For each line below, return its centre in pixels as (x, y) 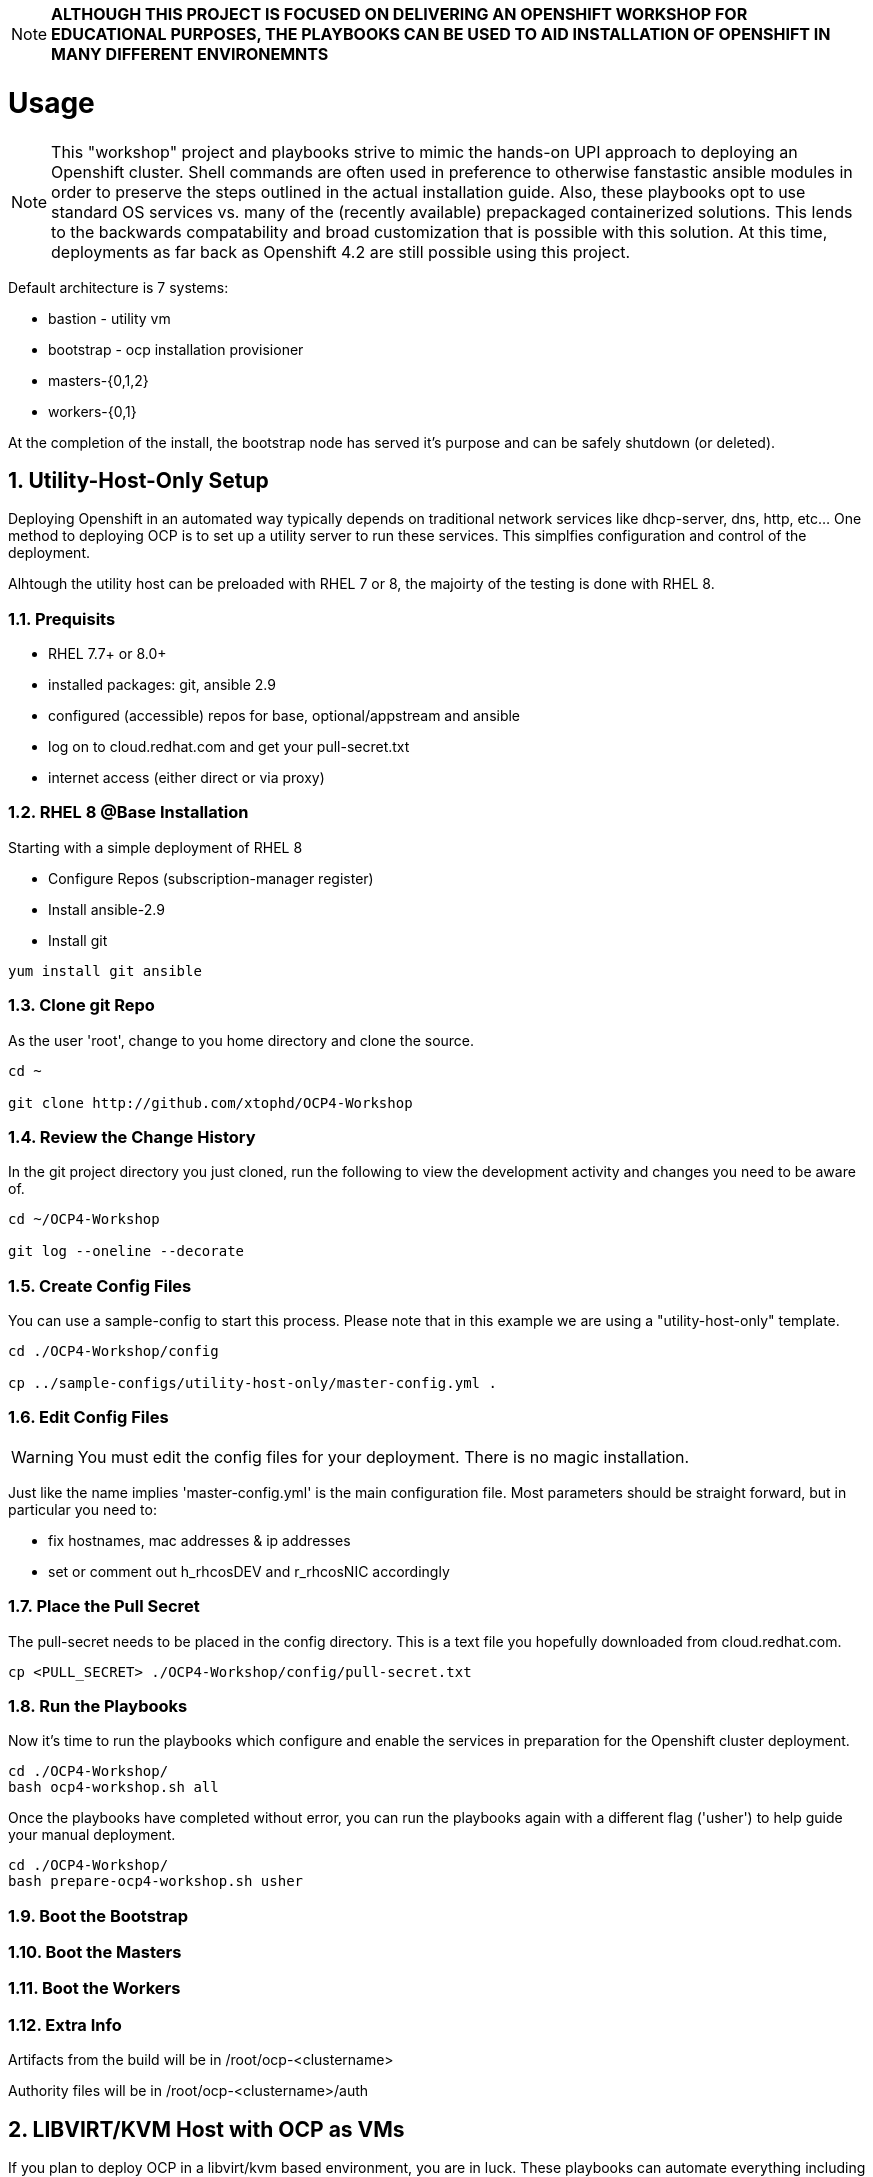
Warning (42, 1456)
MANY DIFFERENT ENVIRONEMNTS (190, 54)
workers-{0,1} (92, 411)
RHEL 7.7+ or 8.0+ (107, 654)
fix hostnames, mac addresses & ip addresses (199, 1540)
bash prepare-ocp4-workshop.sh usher (156, 1881)
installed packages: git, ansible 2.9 (162, 685)
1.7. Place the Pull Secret (104, 1606)
